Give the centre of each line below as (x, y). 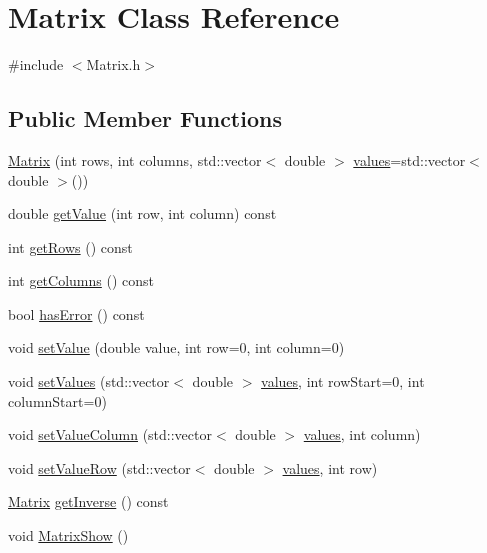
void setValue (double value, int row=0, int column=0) (176, 347)
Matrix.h (113, 64)
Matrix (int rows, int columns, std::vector (135, 159)
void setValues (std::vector (89, 381)
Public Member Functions (145, 118)
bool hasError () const (76, 313)
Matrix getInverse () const (88, 501)
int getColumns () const (81, 280)
